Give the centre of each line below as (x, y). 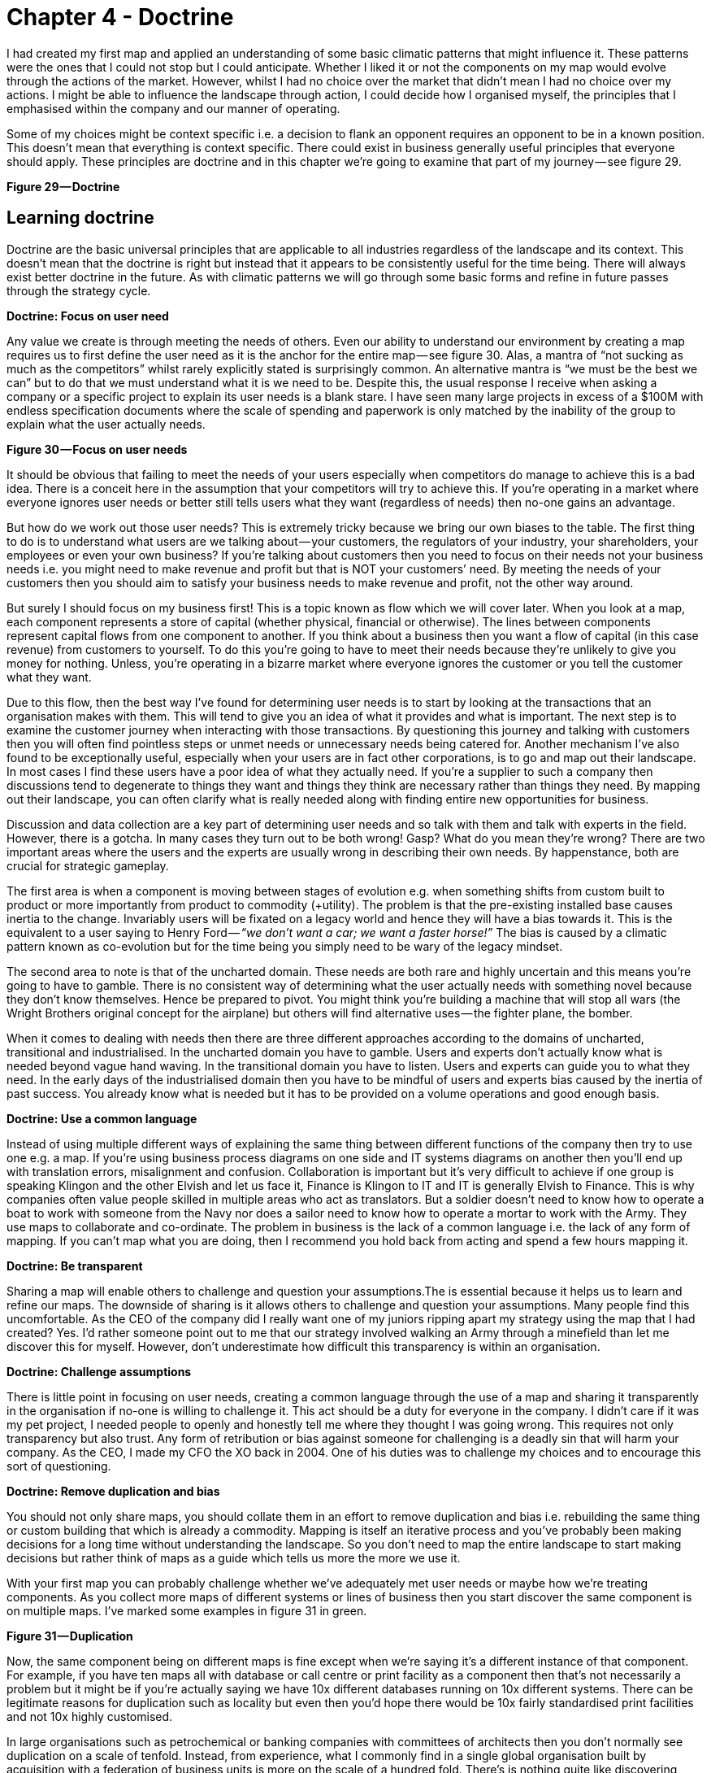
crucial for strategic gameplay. (88, 865)
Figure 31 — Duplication (70, 1636)
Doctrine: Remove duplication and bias (113, 1491)
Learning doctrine (80, 218)
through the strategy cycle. (79, 290)
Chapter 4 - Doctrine (120, 17)
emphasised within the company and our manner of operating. (173, 108)
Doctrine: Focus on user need (88, 316)
